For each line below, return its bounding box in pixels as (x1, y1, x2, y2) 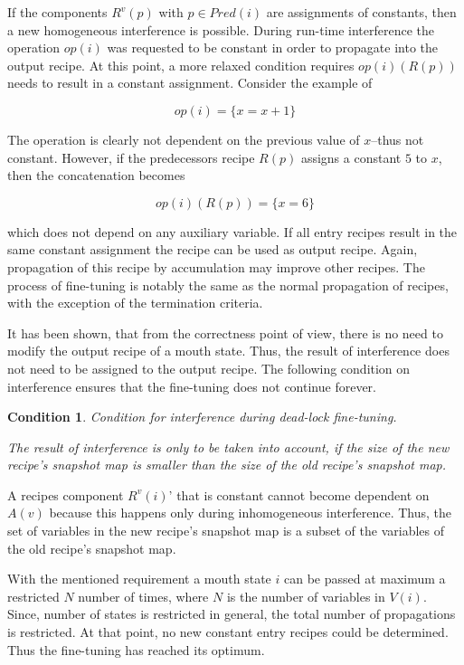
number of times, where (78, 586, 209, 605)
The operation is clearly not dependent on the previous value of (7, 129, 360, 148)
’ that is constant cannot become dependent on (168, 485, 430, 504)
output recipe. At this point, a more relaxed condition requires (7, 55, 355, 74)
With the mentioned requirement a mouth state (7, 569, 271, 588)
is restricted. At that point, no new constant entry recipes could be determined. (7, 622, 449, 641)
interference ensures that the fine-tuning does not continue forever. (7, 376, 376, 395)
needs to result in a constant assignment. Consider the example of (7, 73, 373, 92)
